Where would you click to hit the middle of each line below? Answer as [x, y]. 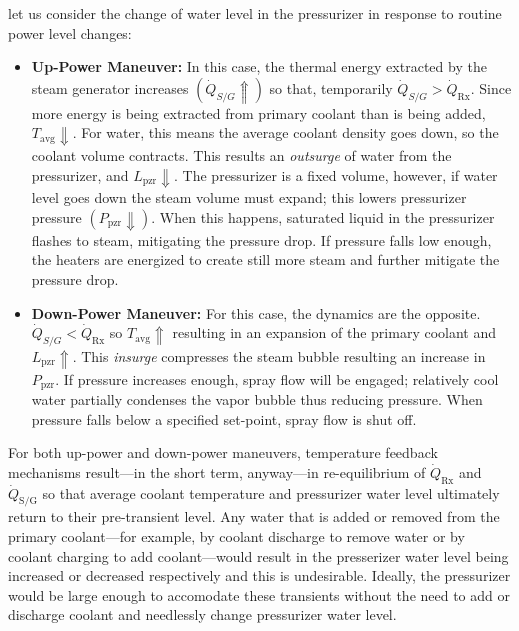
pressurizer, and [80, 174]
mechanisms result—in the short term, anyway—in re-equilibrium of [217, 471]
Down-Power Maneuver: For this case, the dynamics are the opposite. [256, 312]
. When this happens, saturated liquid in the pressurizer [323, 217]
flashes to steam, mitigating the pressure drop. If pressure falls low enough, [261, 239]
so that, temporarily [331, 87]
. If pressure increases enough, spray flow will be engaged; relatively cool [277, 378]
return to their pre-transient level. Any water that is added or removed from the [254, 516]
